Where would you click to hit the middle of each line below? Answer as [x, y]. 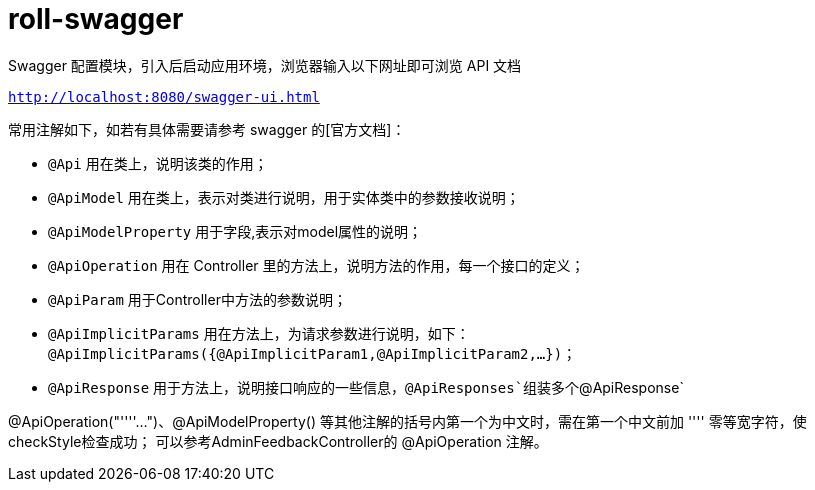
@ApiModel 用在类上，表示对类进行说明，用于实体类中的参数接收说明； [284, 197]
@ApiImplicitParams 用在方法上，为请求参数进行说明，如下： [259, 333]
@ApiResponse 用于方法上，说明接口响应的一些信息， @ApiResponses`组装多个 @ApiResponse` [366, 387]
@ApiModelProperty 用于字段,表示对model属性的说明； [235, 231]
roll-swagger [96, 19]
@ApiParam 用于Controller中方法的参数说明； [197, 299]
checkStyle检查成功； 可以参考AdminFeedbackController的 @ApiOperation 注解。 [278, 441]
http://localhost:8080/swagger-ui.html [164, 96]
